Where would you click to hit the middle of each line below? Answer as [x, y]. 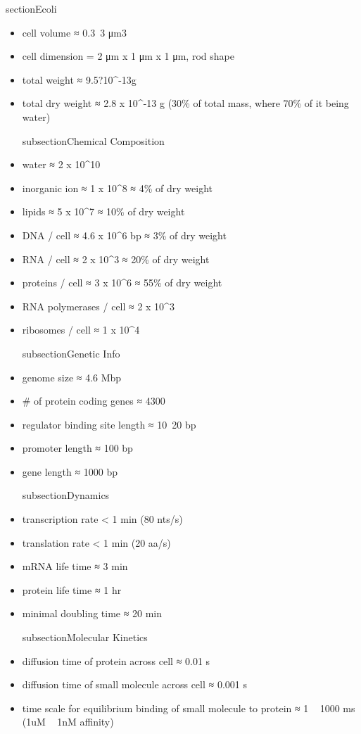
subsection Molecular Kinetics [85, 637]
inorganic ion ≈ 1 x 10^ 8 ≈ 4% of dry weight [117, 188]
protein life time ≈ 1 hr [72, 589]
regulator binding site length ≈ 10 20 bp [109, 424]
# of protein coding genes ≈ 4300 [94, 401]
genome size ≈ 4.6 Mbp [72, 377]
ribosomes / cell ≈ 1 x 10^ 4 [81, 330]
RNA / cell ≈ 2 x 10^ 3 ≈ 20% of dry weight [116, 259]
